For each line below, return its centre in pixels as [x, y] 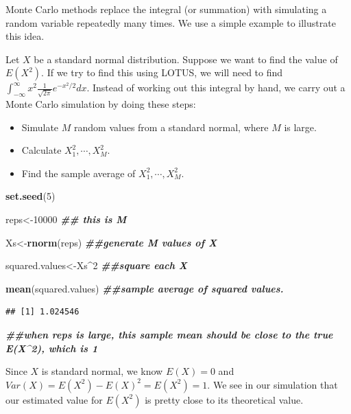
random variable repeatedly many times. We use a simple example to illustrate [171, 22]
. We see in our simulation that [273, 384]
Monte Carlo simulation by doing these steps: [101, 104]
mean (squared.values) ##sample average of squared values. [145, 288]
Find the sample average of [78, 173]
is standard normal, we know [102, 371]
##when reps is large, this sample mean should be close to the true [169, 335]
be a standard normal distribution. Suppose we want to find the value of [186, 59]
